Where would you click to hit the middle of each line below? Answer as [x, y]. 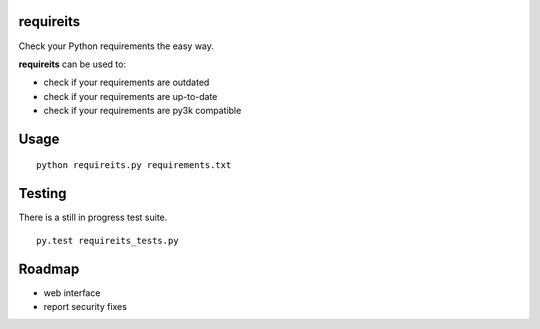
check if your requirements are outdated [126, 82]
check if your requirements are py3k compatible [142, 111]
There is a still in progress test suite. [93, 217]
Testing [42, 193]
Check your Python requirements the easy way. [116, 46]
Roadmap [49, 268]
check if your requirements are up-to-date [130, 96]
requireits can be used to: [72, 64]
